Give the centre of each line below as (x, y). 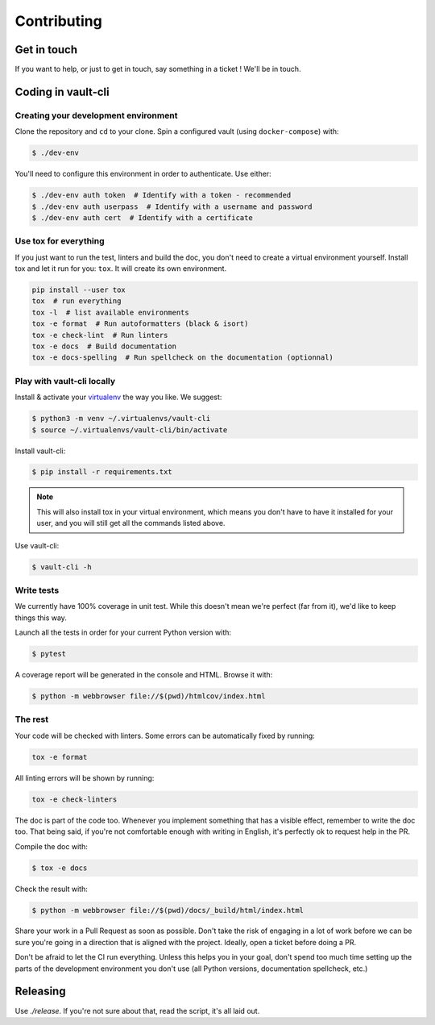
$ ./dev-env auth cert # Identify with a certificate (142, 217)
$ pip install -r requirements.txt (102, 472)
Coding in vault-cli (62, 92)
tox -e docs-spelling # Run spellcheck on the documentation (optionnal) (183, 358)
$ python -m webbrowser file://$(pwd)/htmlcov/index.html (149, 696)
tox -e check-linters (75, 799)
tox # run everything (77, 301)
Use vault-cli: (37, 545)
